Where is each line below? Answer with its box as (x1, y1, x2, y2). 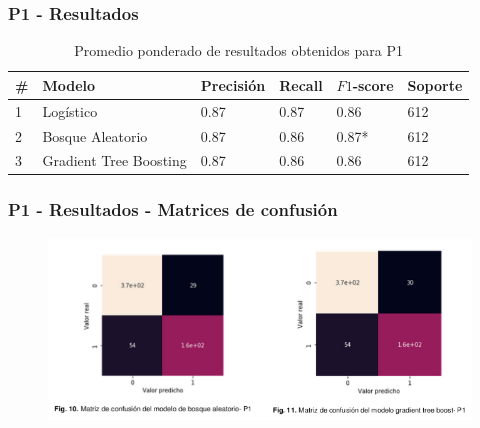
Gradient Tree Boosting (42, 150, 187, 171)
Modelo (42, 74, 96, 95)
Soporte (407, 74, 463, 95)
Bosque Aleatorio (42, 125, 148, 146)
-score (352, 74, 394, 95)
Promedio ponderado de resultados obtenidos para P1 (74, 40, 403, 61)
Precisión (200, 74, 266, 95)
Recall (279, 74, 323, 95)
